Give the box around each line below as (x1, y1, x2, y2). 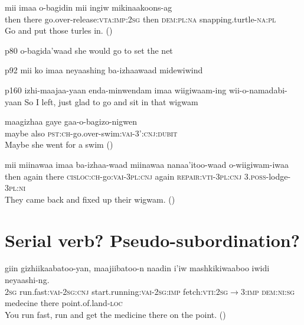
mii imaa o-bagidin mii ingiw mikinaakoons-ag (5, 1, 172, 13)
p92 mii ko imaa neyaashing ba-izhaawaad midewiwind (5, 64, 203, 76)
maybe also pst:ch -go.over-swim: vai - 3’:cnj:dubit (5, 126, 178, 139)
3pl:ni (5, 181, 26, 194)
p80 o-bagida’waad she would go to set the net (5, 44, 173, 56)
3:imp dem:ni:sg (240, 285, 295, 297)
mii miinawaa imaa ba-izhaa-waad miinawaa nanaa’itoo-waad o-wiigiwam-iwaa (5, 158, 289, 170)
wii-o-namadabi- (228, 83, 287, 96)
